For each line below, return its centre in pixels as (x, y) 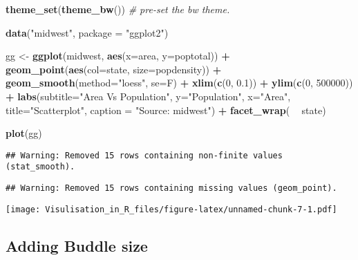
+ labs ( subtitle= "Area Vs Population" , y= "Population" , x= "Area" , (148, 96)
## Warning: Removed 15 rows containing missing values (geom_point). (171, 188)
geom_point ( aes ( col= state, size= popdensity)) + (114, 69)
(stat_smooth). (40, 167)
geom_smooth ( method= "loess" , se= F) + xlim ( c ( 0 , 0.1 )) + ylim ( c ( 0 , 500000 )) (179, 83)
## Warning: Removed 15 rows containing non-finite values (144, 155)
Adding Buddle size (77, 245)
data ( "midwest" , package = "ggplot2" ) (87, 32)
